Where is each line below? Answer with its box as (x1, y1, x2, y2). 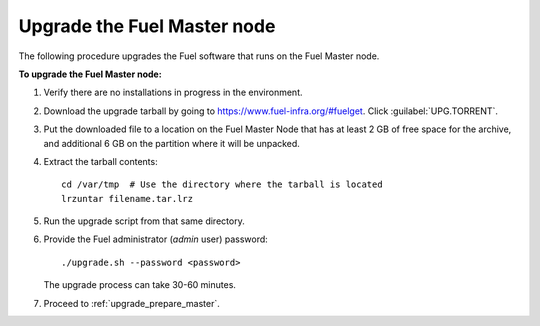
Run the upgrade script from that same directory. (43, 215, 245, 227)
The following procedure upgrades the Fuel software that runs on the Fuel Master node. (18, 50, 380, 62)
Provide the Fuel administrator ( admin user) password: (43, 233, 269, 245)
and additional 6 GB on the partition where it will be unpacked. (43, 137, 300, 149)
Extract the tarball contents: (43, 155, 159, 167)
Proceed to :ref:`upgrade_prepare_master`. (43, 297, 220, 309)
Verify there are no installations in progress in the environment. (43, 86, 303, 99)
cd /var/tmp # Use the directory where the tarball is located (61, 179, 384, 190)
